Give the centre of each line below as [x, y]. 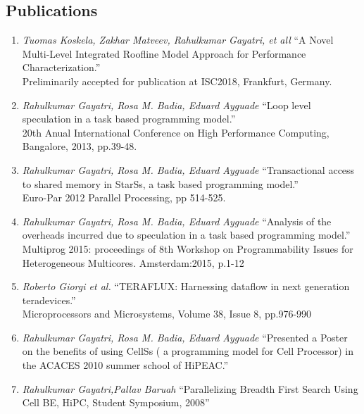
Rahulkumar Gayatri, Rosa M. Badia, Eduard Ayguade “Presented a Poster [185, 337]
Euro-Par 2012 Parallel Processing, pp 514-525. [124, 197]
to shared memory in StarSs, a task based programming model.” [160, 183]
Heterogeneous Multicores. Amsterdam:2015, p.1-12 [133, 262]
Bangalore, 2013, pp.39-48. [80, 146]
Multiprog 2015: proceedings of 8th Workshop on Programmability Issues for [188, 248]
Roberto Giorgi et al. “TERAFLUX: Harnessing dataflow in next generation [186, 286]
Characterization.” [61, 67]
